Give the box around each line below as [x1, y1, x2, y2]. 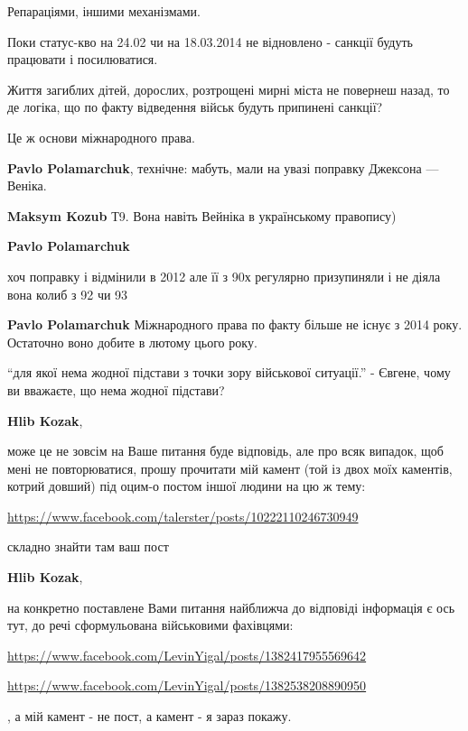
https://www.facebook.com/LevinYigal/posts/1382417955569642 [7, 645, 367, 664]
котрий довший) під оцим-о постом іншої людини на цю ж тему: [7, 477, 366, 495]
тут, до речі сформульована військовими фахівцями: [7, 615, 294, 634]
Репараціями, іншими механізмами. [7, 2, 201, 20]
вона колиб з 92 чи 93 [7, 284, 128, 303]
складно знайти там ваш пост [7, 537, 169, 556]
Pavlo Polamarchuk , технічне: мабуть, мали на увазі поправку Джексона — [7, 158, 439, 177]
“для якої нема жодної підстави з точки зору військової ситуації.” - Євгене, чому [7, 363, 451, 382]
